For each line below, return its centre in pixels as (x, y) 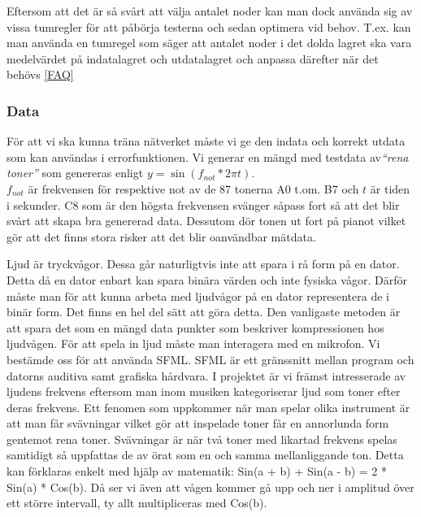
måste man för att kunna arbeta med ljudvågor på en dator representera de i (198, 295)
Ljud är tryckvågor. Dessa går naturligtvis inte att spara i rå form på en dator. (203, 264)
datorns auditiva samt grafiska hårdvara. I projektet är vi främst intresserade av (206, 375)
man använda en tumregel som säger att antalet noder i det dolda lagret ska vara (209, 43)
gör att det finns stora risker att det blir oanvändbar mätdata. (161, 236)
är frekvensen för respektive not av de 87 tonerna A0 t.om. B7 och (193, 188)
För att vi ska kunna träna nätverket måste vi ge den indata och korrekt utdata (206, 141)
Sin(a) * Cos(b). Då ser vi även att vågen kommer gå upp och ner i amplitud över (210, 487)
